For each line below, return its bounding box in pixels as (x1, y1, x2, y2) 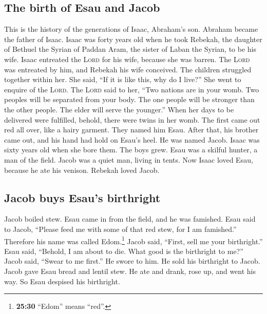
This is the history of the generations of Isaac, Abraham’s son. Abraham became (4, 24, 258, 34)
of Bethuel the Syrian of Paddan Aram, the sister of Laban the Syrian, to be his (4, 44, 257, 54)
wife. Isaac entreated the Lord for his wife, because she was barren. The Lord (4, 53, 250, 64)
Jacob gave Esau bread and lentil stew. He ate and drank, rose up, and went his (4, 265, 256, 276)
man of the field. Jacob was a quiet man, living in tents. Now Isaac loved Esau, (4, 154, 253, 165)
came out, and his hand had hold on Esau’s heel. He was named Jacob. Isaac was (4, 134, 260, 145)
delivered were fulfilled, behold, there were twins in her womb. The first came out (4, 114, 260, 125)
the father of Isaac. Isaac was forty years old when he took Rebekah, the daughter (4, 33, 262, 44)
